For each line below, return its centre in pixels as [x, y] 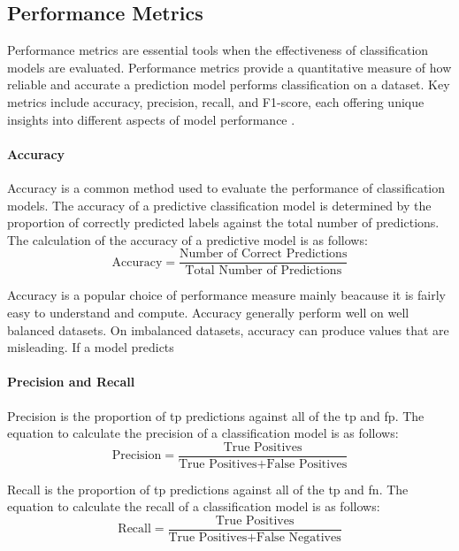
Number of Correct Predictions [264, 254]
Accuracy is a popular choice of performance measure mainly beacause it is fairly [226, 295]
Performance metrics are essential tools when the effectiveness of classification [218, 50]
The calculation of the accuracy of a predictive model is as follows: [187, 239]
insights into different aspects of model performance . [151, 119]
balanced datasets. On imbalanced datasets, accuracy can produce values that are [228, 329]
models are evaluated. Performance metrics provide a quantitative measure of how [229, 67]
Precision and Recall [71, 382]
